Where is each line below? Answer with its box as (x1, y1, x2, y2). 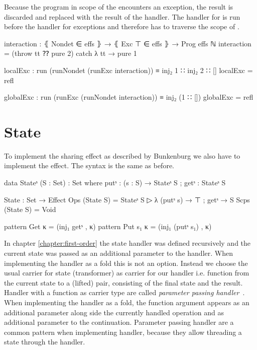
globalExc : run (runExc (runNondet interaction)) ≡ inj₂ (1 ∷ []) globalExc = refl (4, 92, 253, 102)
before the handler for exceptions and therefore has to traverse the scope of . (4, 21, 239, 32)
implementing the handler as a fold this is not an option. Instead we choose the (4, 257, 248, 268)
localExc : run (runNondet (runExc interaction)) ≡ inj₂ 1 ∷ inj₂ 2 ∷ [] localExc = (4, 64, 253, 75)
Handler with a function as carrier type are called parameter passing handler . (4, 287, 245, 298)
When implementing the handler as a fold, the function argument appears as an (4, 297, 249, 307)
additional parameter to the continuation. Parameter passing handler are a (4, 317, 234, 327)
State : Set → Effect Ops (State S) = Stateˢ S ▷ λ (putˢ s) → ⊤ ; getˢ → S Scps (4, 194, 250, 204)
